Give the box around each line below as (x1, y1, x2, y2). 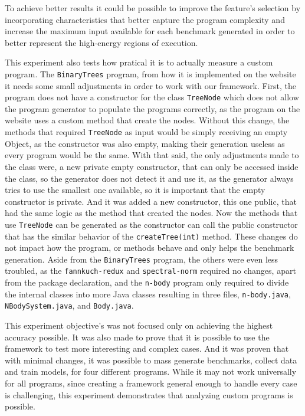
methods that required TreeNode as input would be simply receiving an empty (5, 126, 288, 138)
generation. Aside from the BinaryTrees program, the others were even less (5, 253, 278, 265)
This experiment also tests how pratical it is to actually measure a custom (5, 56, 273, 68)
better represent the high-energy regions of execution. (5, 36, 198, 48)
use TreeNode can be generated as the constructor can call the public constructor (5, 218, 298, 230)
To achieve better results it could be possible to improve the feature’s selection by (5, 2, 301, 14)
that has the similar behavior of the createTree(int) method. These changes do (5, 230, 298, 242)
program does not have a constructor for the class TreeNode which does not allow (5, 91, 299, 103)
